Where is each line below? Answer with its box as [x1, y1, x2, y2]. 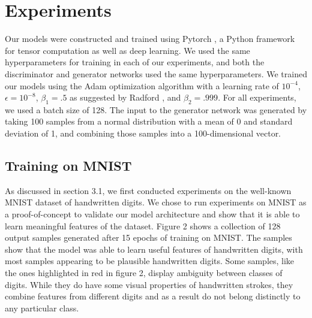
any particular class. [5, 301, 79, 314]
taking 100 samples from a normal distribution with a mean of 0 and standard [5, 115, 293, 128]
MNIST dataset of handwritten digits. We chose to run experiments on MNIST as [5, 196, 307, 208]
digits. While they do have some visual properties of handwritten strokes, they [5, 278, 293, 290]
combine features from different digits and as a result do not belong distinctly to [5, 290, 301, 302]
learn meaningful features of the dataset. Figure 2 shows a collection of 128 [5, 219, 281, 232]
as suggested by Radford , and [70, 91, 181, 104]
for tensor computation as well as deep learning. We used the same [5, 44, 250, 56]
